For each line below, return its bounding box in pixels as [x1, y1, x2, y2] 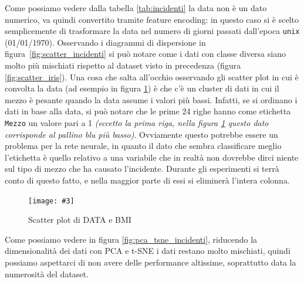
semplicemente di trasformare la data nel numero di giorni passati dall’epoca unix [5, 25, 300, 37]
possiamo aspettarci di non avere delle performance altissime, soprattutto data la [5, 256, 296, 269]
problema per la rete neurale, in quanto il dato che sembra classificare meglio [5, 140, 282, 152]
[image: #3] [28, 196, 75, 205]
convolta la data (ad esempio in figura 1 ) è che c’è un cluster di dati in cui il [5, 82, 279, 94]
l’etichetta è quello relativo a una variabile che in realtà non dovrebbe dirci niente [5, 151, 299, 163]
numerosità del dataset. [5, 267, 89, 280]
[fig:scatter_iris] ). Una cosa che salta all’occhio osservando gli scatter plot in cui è [5, 70, 299, 83]
